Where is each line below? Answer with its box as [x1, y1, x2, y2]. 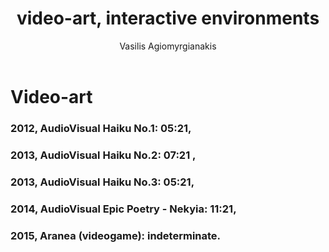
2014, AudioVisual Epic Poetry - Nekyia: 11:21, [10, 202, 237, 216]
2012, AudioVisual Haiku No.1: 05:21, [10, 121, 192, 135]
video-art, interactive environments [16, 7, 320, 30]
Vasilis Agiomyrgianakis [119, 40, 217, 52]
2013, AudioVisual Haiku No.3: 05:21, [10, 175, 195, 189]
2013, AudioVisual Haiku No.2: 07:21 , [10, 148, 197, 162]
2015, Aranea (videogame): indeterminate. [10, 228, 222, 242]
